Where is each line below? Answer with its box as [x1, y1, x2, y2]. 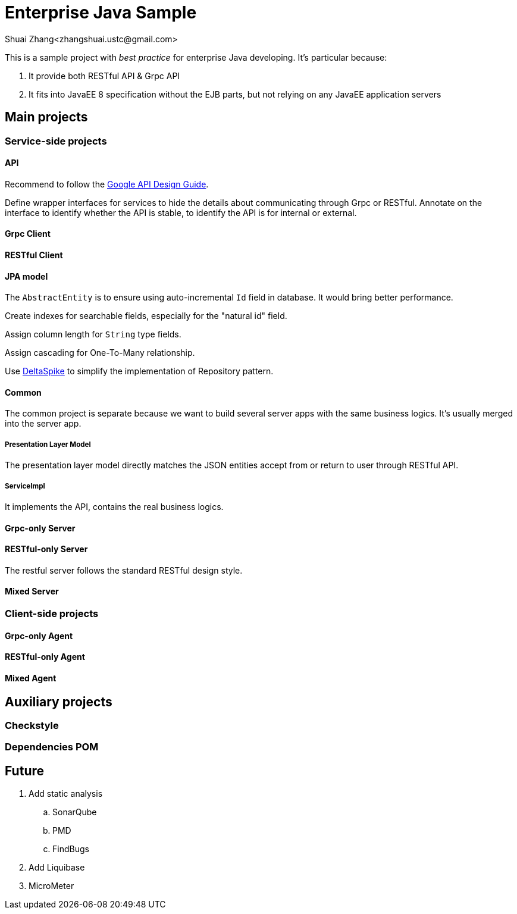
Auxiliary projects [5, 694, 112, 709]
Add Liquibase [29, 862, 85, 873]
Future [5, 763, 45, 778]
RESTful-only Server [5, 544, 88, 555]
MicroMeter [29, 881, 74, 891]
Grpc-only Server [5, 522, 76, 533]
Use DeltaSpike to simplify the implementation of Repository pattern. [5, 366, 274, 377]
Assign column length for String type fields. [5, 329, 181, 340]
